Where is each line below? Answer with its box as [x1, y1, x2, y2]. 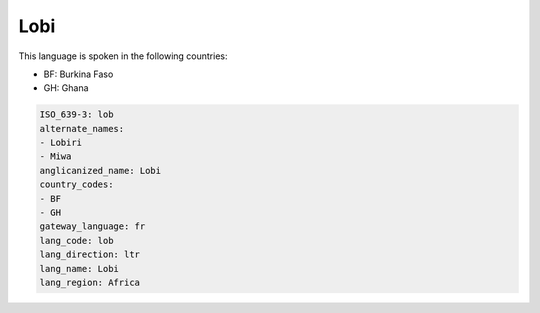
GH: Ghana [43, 82, 89, 94]
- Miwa [39, 151, 72, 162]
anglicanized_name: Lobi [39, 165, 162, 176]
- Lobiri [39, 137, 83, 149]
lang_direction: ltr [39, 249, 140, 260]
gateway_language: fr [39, 221, 146, 232]
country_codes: [39, 179, 114, 190]
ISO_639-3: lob [39, 109, 114, 120]
